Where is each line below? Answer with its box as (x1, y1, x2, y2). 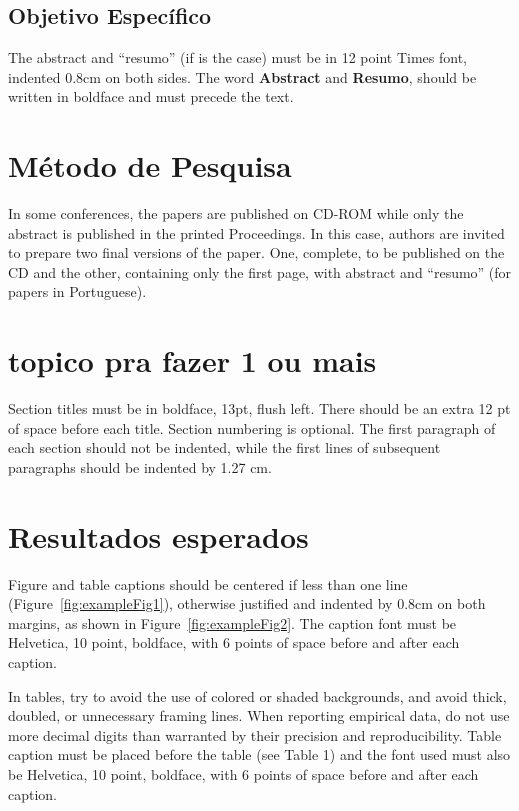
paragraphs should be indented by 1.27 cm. (8, 456, 272, 477)
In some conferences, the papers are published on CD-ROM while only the (8, 203, 464, 224)
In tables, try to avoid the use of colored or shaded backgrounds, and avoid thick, (8, 685, 507, 706)
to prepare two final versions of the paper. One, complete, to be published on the (8, 242, 505, 263)
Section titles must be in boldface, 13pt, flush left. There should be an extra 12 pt (8, 398, 511, 419)
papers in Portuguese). (8, 281, 147, 302)
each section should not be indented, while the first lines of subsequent (8, 437, 441, 458)
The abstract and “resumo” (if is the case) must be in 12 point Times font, (8, 47, 467, 68)
